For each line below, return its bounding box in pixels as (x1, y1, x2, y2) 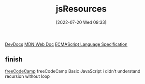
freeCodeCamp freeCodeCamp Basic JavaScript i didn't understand (5, 68, 141, 74)
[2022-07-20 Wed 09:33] (56, 19, 107, 25)
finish (5, 56, 23, 64)
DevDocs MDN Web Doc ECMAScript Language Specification (5, 41, 128, 47)
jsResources (56, 3, 107, 14)
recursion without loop (5, 73, 50, 79)
